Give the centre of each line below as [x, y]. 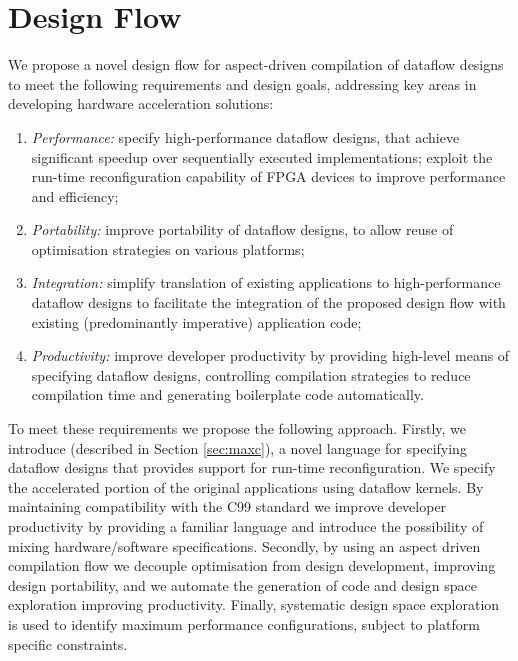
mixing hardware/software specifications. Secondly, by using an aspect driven [244, 545]
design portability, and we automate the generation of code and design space [242, 584]
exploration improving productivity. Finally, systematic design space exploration [254, 604]
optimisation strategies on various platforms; [168, 248]
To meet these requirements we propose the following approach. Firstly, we [237, 428]
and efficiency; [75, 195]
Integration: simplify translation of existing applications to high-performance [266, 282]
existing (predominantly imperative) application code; [196, 321]
